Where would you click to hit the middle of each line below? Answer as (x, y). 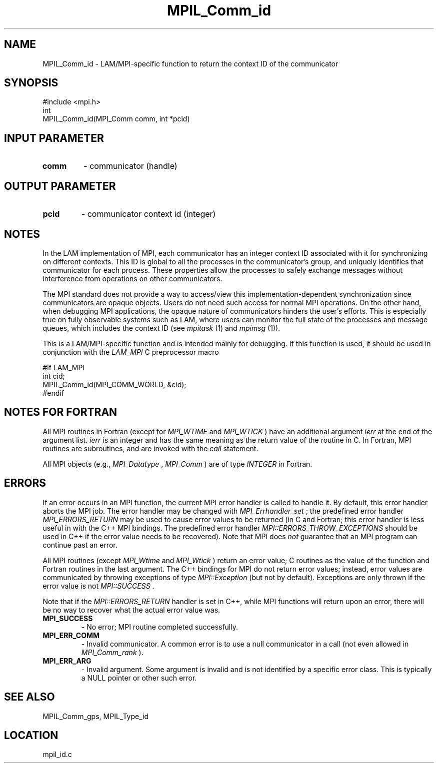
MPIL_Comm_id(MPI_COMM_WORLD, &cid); (114, 384)
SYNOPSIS (31, 83)
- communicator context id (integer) (148, 214)
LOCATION (31, 735)
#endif (53, 393)
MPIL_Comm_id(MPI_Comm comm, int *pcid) (116, 119)
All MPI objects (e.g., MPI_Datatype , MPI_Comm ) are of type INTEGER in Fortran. (177, 464)
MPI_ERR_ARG (67, 661)
